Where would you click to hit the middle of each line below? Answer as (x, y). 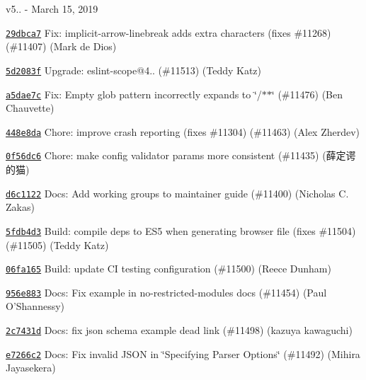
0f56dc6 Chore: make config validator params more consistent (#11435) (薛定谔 (181, 155)
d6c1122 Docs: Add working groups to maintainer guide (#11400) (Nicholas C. (177, 193)
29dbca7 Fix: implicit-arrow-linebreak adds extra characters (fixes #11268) (168, 32)
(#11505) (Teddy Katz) (57, 244)
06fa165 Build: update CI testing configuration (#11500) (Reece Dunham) (168, 269)
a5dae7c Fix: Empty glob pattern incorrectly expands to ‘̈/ (134, 94)
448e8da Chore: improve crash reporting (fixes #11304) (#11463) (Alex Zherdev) (183, 131)
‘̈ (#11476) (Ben (307, 94)
